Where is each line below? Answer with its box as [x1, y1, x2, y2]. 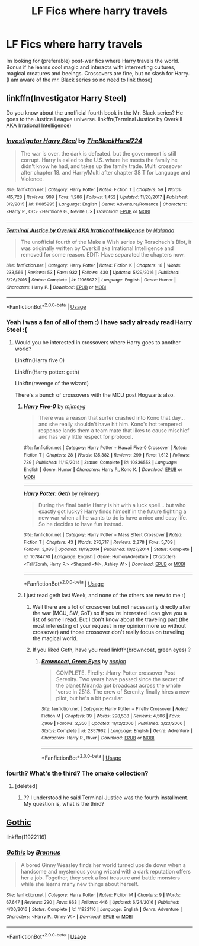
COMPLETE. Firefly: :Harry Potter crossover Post [56, 669, 175, 676]
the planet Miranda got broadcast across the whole [56, 682, 181, 689]
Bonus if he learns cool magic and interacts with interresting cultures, [6, 64, 176, 71]
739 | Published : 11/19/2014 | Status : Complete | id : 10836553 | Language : [23, 459, 178, 466]
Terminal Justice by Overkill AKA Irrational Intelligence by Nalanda [6, 227, 175, 234]
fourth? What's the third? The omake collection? [6, 769, 149, 777]
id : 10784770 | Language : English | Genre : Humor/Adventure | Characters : [23, 553, 177, 559]
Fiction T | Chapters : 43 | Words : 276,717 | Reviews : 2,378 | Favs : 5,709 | [23, 539, 176, 545]
